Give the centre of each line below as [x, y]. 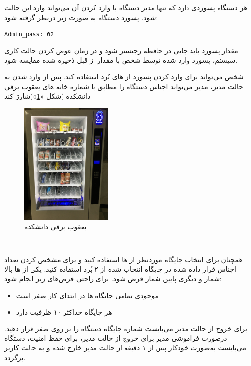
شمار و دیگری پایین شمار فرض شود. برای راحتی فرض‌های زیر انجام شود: [113, 279]
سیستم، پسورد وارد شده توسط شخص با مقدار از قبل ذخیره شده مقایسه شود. [121, 60]
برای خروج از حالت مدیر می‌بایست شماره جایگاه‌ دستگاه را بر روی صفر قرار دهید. [126, 328]
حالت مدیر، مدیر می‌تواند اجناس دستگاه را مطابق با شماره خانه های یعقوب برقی [124, 86]
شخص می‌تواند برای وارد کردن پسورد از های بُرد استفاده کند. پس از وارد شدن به [124, 77]
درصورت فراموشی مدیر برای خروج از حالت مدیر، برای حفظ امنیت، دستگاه [116, 338]
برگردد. [15, 357]
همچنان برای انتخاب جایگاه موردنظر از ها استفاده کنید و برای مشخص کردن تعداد [124, 259]
